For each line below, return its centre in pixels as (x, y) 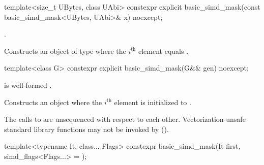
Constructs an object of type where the (65, 51)
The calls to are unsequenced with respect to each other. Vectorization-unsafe (125, 119)
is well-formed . (28, 85)
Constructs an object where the (53, 102)
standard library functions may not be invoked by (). (86, 129)
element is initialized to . (153, 102)
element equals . (164, 51)
